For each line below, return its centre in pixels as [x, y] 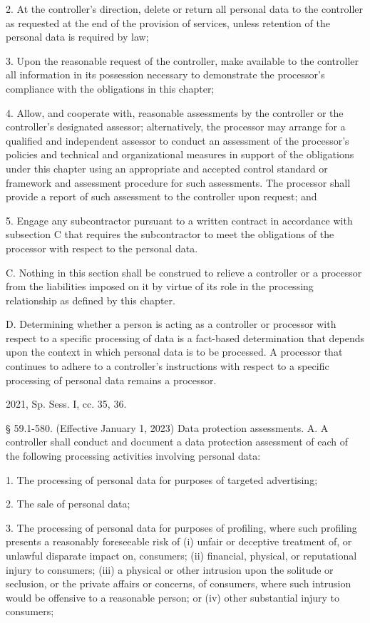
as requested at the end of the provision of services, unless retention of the [168, 22]
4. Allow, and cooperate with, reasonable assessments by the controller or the [175, 112]
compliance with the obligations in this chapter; [110, 88]
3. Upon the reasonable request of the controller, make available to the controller [183, 60]
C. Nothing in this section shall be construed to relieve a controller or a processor [184, 272]
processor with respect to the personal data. [102, 248]
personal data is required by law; [77, 37]
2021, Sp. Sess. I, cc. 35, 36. [66, 404]
